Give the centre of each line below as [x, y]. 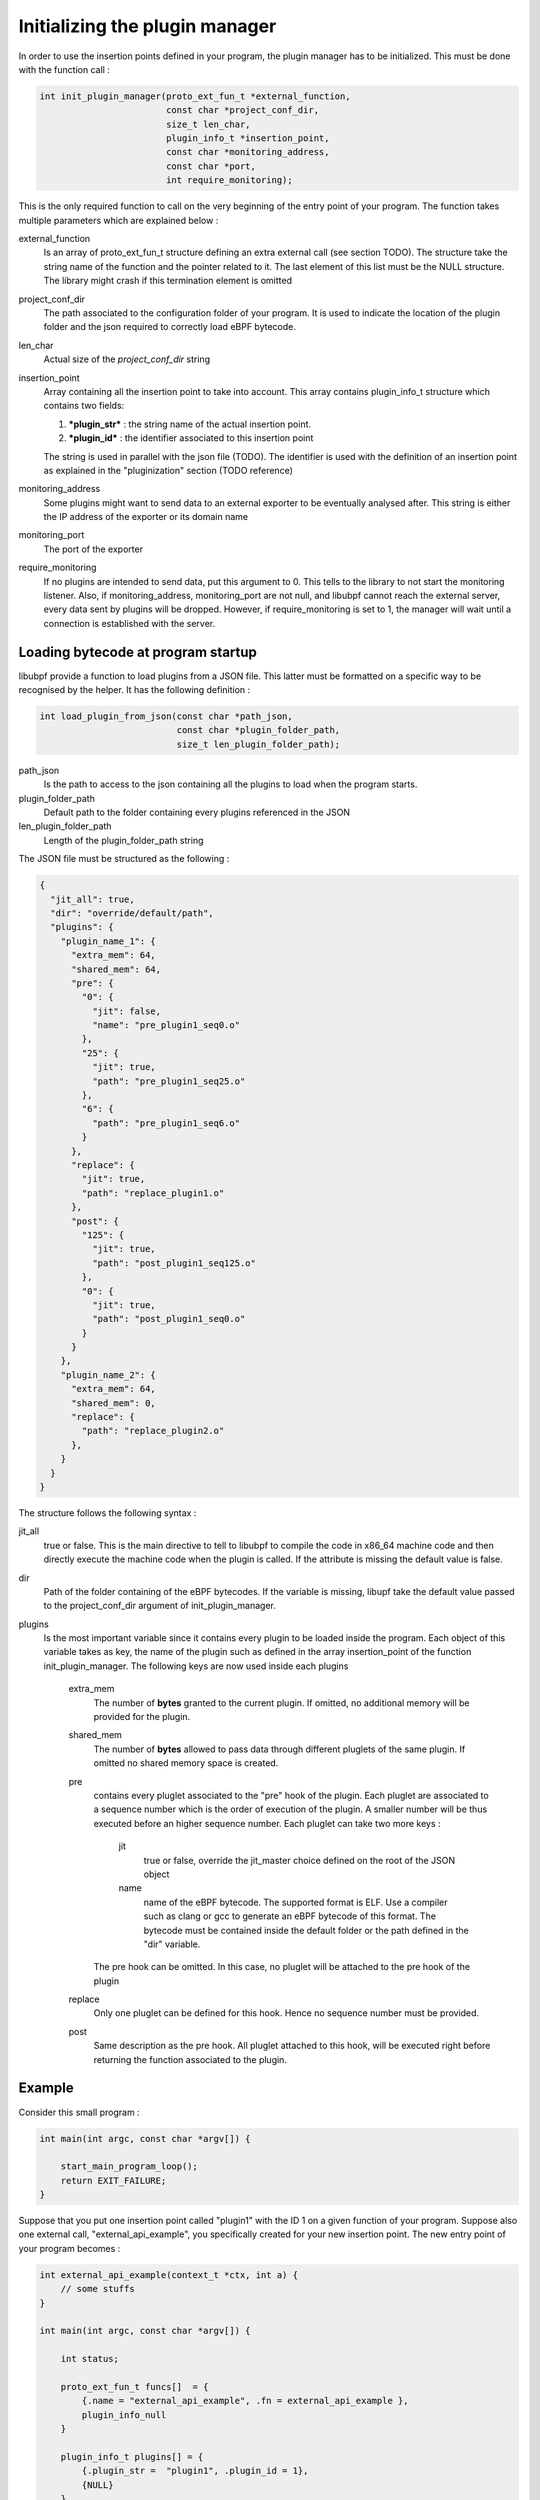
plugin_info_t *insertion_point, [247, 138]
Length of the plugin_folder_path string [123, 840]
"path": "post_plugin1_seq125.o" [174, 1263]
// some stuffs [97, 2289]
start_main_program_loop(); [129, 2166]
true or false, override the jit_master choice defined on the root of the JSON [299, 1860]
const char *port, [211, 166]
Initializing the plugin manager [147, 26]
